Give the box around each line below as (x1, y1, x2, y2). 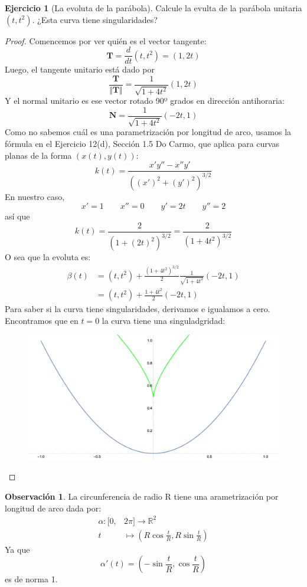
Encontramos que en (5, 314, 79, 326)
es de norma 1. (5, 573, 58, 585)
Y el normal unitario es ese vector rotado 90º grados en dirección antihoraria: (5, 94, 285, 107)
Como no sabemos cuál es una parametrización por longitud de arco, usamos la (5, 126, 292, 138)
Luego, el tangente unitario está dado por (5, 63, 155, 76)
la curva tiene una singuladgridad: (102, 314, 226, 326)
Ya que (5, 543, 30, 555)
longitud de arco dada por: (5, 501, 102, 514)
